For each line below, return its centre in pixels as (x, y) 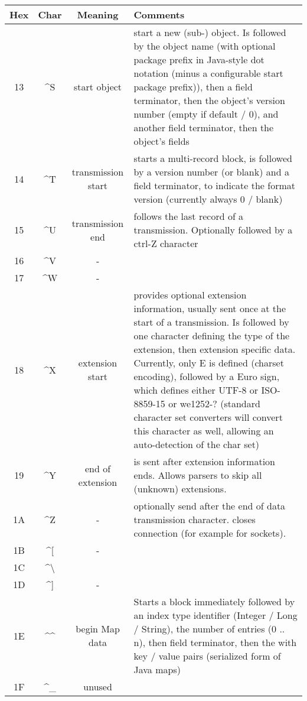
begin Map (98, 629)
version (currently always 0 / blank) (208, 199)
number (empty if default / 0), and (206, 114)
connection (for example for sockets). (210, 533)
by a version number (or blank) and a (211, 172)
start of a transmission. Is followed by (211, 322)
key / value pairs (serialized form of (207, 656)
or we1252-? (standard (214, 403)
